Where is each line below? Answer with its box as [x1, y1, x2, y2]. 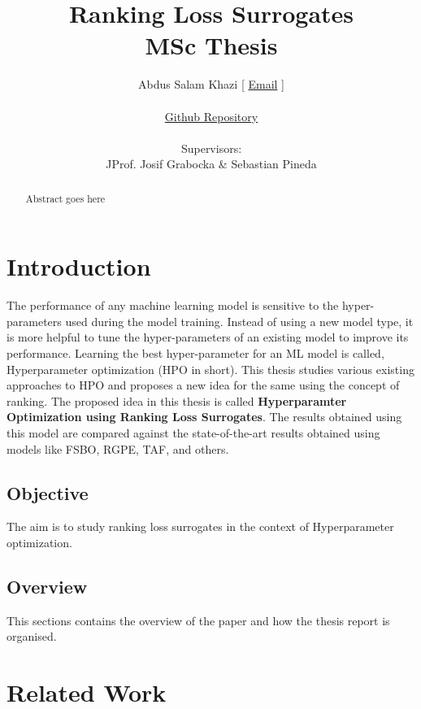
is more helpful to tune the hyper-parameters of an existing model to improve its [7, 328, 409, 346]
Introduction [7, 250, 151, 283]
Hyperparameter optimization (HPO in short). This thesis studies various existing [7, 360, 414, 377]
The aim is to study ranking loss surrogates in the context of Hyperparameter [7, 518, 394, 535]
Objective [7, 480, 89, 505]
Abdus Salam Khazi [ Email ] [138, 76, 284, 93]
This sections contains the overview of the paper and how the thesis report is [7, 611, 390, 629]
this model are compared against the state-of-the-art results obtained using [7, 424, 380, 441]
